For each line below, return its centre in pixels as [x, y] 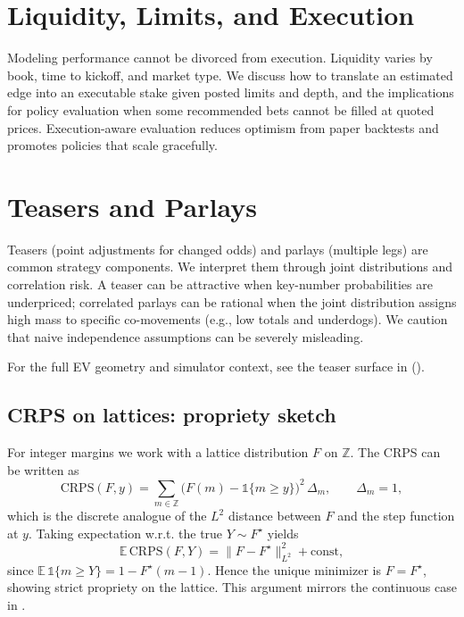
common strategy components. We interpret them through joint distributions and [230, 267]
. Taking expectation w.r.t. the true [125, 533]
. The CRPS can [395, 452]
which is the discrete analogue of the [107, 516]
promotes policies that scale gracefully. [112, 145]
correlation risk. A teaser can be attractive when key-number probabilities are [220, 284]
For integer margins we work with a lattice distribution [158, 452]
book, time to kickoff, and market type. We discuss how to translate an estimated [230, 75]
